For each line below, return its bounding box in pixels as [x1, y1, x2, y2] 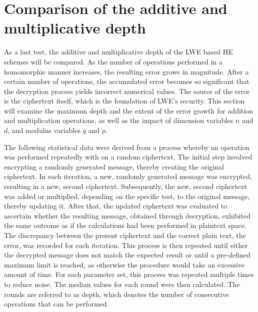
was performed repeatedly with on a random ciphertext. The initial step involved [4, 151, 252, 162]
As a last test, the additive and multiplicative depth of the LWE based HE [4, 46, 233, 57]
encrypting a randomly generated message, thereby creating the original [4, 161, 224, 171]
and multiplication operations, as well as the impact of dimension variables [4, 115, 233, 125]
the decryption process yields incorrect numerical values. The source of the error [4, 85, 250, 96]
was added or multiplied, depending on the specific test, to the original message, [4, 190, 250, 201]
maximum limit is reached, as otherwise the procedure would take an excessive [4, 259, 245, 269]
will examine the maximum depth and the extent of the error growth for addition [4, 105, 253, 115]
